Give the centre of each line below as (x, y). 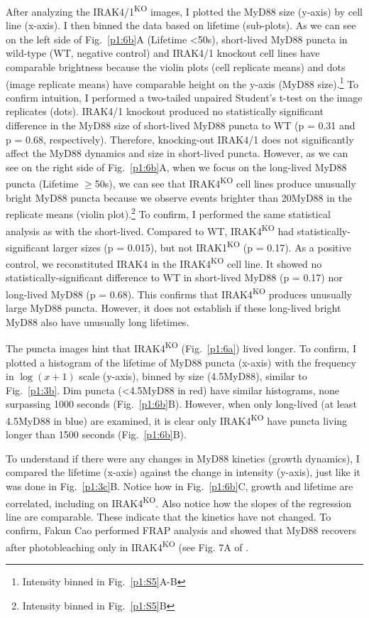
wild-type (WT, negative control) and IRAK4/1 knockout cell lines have (163, 53)
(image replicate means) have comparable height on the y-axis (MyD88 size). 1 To (182, 82)
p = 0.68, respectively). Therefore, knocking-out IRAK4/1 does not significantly (180, 139)
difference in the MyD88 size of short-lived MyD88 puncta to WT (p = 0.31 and (181, 125)
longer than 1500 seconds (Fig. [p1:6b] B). (96, 434)
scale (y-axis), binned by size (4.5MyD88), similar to (193, 376)
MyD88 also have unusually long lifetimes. (98, 321)
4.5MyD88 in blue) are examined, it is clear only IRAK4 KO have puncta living (177, 419)
